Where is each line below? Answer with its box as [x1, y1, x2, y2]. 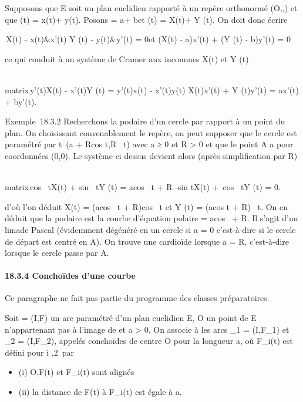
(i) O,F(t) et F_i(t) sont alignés [18, 366, 134, 378]
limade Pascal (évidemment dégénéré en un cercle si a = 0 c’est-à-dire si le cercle [5, 223, 296, 235]
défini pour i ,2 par [5, 346, 74, 358]
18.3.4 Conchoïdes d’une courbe [5, 269, 136, 282]
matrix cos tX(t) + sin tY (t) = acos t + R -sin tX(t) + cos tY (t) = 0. [5, 181, 281, 193]
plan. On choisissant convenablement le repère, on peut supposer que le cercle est [5, 126, 297, 138]
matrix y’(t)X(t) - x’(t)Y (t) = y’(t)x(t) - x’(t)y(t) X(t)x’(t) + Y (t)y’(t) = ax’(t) [5, 83, 299, 96]
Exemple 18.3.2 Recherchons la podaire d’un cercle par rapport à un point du [5, 115, 285, 127]
